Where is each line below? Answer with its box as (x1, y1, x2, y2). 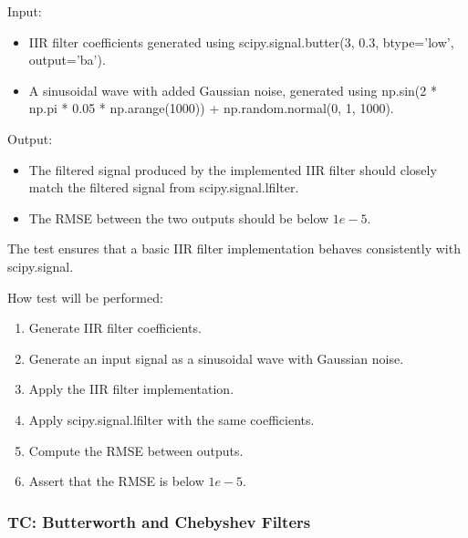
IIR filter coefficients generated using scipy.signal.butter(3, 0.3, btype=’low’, (28, 32, 454, 51)
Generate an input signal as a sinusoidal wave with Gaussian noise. (28, 348, 404, 367)
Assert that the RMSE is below (28, 471, 204, 491)
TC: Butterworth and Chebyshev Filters (7, 510, 311, 533)
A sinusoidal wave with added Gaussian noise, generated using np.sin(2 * (28, 80, 437, 99)
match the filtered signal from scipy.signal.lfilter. (28, 178, 299, 197)
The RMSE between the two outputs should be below (28, 208, 329, 227)
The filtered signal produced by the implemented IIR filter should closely (28, 160, 437, 179)
